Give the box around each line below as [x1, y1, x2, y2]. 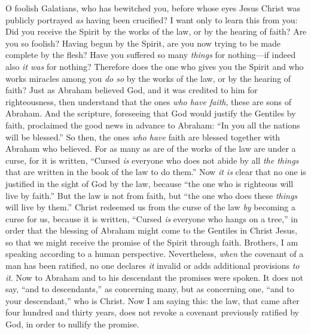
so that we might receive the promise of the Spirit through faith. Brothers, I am [5, 235, 298, 248]
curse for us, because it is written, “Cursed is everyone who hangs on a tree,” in [5, 212, 298, 225]
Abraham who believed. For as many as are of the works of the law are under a [5, 142, 296, 155]
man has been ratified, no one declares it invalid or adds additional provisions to [5, 259, 300, 272]
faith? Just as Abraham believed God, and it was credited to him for [5, 84, 258, 96]
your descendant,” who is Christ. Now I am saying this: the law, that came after [5, 294, 300, 307]
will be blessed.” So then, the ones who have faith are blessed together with [5, 130, 280, 143]
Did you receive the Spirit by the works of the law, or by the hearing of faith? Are [5, 25, 307, 38]
